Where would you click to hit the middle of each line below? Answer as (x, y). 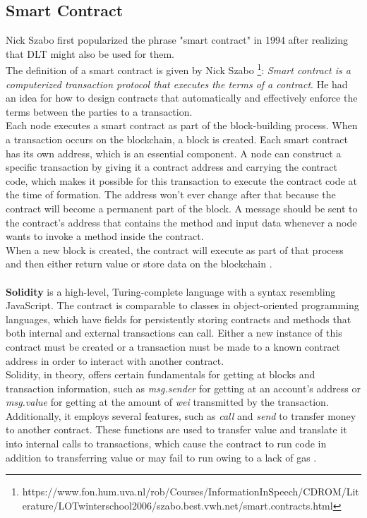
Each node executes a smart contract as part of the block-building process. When (182, 125)
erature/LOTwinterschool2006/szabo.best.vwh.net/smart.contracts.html (178, 505)
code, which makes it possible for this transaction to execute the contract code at (181, 180)
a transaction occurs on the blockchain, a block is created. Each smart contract (177, 139)
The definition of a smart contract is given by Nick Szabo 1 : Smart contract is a (178, 69)
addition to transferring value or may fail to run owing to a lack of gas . (161, 457)
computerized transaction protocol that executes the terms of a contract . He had (177, 84)
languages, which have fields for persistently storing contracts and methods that (179, 319)
